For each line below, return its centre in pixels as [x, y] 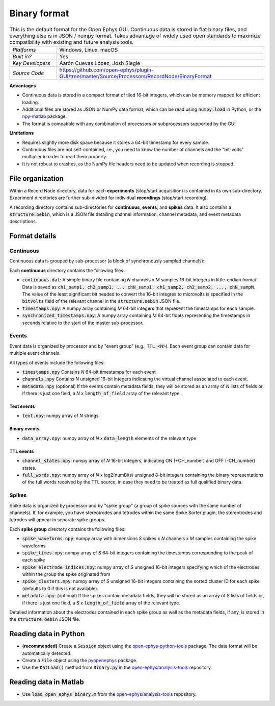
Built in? [22, 56]
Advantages [23, 86]
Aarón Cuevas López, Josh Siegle [100, 63]
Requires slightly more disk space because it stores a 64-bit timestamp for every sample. [116, 142]
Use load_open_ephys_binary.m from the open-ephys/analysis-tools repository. [109, 694]
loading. [31, 102]
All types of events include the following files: [57, 362]
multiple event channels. [35, 353]
